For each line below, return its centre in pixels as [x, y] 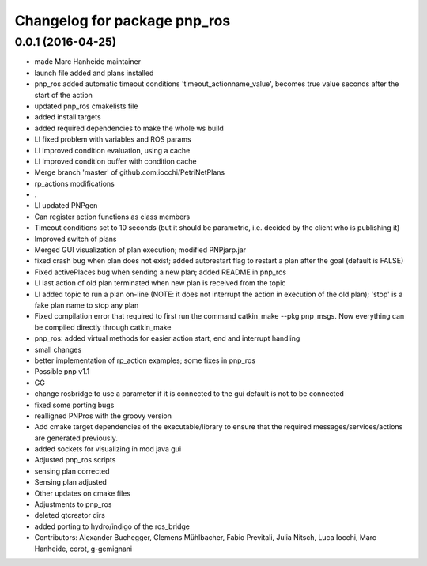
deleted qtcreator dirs [70, 515]
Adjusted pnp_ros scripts [75, 460]
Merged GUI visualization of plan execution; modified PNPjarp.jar [140, 250]
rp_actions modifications [74, 183]
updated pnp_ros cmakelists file [86, 106]
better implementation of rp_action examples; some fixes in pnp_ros [145, 360]
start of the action [63, 95]
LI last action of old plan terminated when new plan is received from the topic [160, 283]
